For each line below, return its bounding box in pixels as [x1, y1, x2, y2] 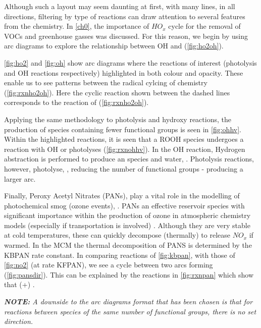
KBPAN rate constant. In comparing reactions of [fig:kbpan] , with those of [4, 249, 235, 260]
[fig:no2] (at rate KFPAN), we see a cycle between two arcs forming [4, 259, 213, 270]
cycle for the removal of [168, 21, 241, 31]
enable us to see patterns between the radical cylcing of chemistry [4, 77, 207, 88]
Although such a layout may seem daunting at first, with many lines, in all [4, 1, 235, 11]
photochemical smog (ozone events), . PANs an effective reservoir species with [4, 200, 245, 210]
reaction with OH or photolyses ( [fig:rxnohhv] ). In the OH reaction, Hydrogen [4, 143, 245, 154]
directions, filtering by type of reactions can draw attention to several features [4, 11, 245, 21]
